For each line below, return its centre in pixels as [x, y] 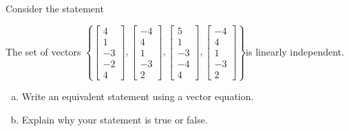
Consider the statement [55, 8]
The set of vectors [43, 51]
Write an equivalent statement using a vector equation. [138, 96]
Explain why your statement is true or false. [115, 119]
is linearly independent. [295, 51]
